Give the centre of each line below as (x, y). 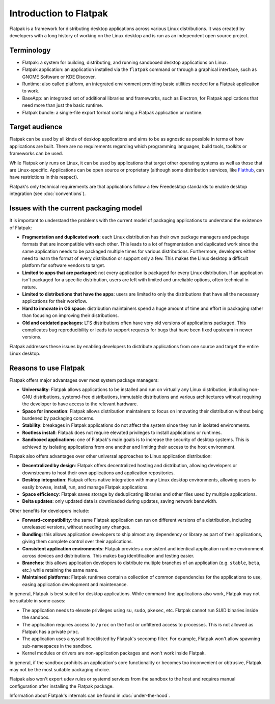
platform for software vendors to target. (64, 265)
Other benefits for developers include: (49, 511)
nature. (30, 287)
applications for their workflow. (55, 301)
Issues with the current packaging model (76, 209)
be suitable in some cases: (37, 601)
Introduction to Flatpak (59, 13)
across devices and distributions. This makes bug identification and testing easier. (108, 556)
